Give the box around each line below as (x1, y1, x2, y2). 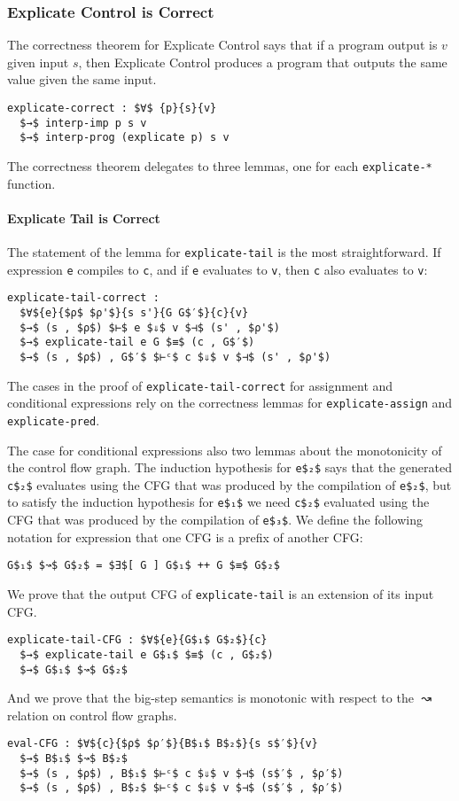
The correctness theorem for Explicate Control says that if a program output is (7, 35, 438, 54)
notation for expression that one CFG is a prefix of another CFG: (7, 527, 363, 546)
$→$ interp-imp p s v (19, 116, 147, 129)
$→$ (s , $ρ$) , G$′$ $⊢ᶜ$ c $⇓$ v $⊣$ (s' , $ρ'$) (19, 350, 331, 363)
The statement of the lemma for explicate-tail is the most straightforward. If (7, 243, 441, 261)
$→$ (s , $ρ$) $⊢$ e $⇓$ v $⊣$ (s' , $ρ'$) (19, 321, 280, 334)
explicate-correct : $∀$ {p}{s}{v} (7, 102, 217, 114)
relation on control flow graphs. (7, 705, 177, 724)
